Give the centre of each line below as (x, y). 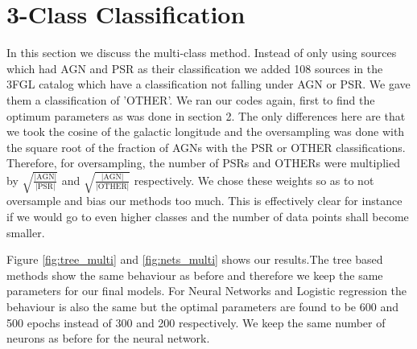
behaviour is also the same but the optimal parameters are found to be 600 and (202, 306)
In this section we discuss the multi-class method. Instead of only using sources (202, 53)
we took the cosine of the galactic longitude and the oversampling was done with (206, 131)
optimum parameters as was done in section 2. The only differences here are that (206, 115)
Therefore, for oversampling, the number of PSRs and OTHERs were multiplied (203, 163)
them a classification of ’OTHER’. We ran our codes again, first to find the (191, 99)
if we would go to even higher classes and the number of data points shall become (208, 217)
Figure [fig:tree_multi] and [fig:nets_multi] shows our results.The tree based (195, 259)
